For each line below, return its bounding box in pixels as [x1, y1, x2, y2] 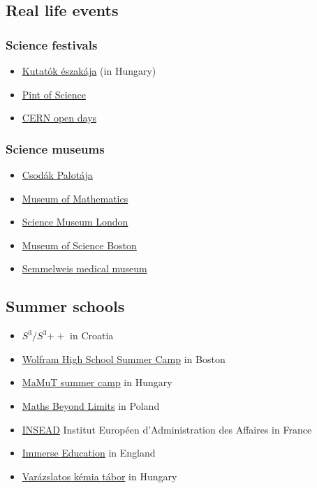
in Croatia [70, 328, 114, 343]
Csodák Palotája [22, 168, 93, 182]
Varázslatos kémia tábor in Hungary [22, 468, 177, 483]
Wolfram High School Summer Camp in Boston [22, 351, 226, 366]
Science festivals [6, 36, 98, 53]
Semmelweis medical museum [22, 261, 147, 276]
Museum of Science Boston [22, 237, 137, 252]
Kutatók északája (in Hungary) [22, 64, 156, 77]
